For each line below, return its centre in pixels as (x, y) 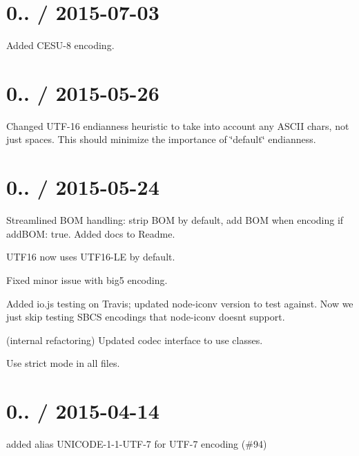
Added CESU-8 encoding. (60, 45)
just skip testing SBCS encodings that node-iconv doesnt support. (146, 317)
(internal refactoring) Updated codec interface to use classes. (135, 340)
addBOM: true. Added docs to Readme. (91, 233)
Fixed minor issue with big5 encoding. (87, 279)
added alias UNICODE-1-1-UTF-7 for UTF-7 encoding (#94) (137, 444)
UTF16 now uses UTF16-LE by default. (91, 257)
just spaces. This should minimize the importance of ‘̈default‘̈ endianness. (161, 139)
